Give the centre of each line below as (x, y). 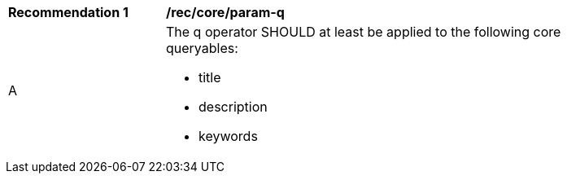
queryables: (202, 48)
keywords (228, 136)
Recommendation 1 (68, 12)
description (233, 107)
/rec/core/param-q (225, 12)
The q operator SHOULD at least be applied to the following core (364, 32)
